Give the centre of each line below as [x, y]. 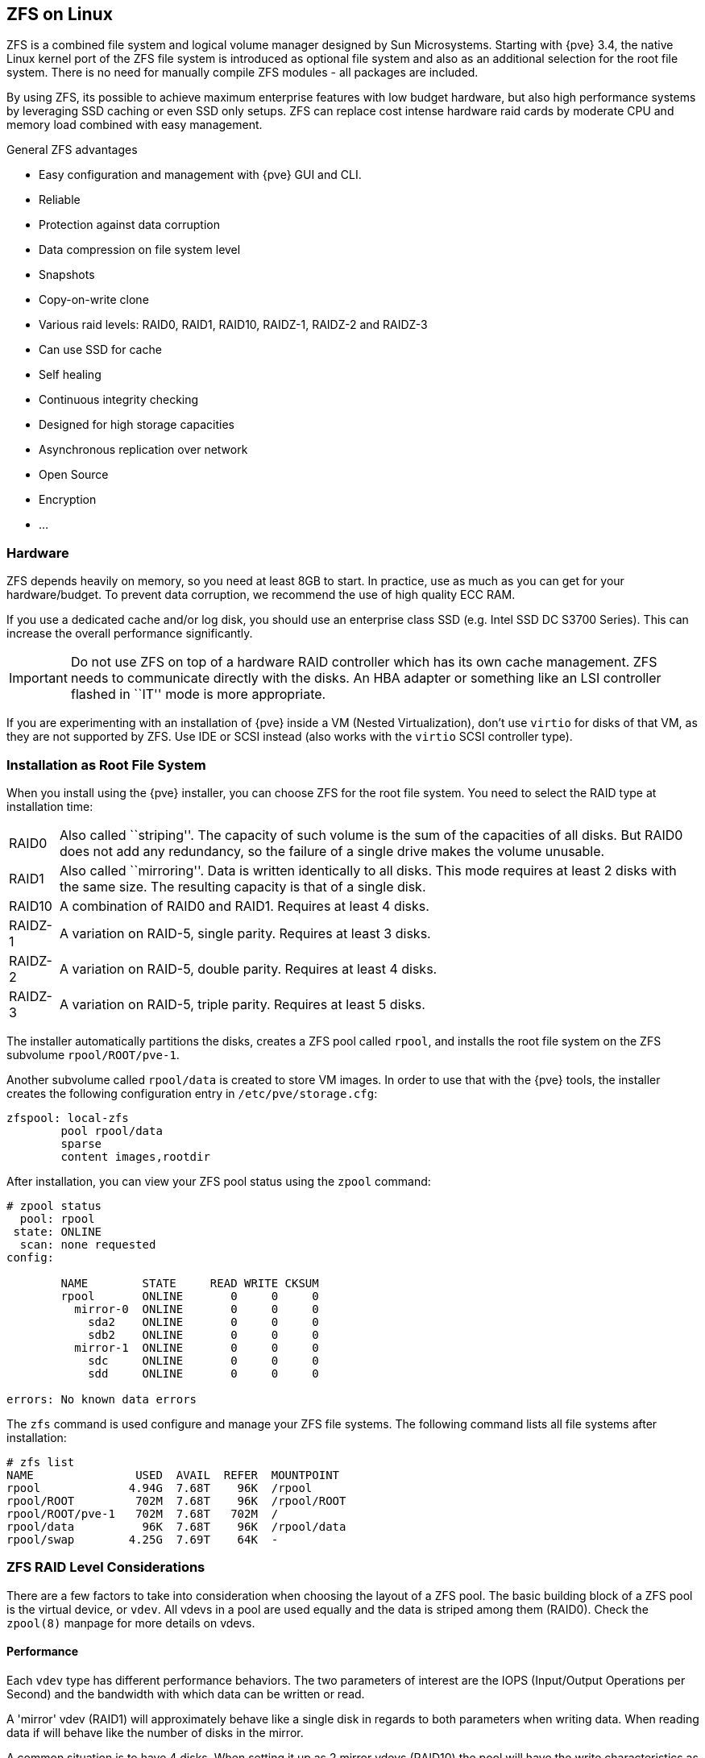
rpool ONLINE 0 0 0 [190, 1296]
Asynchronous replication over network [143, 450]
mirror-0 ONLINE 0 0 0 [197, 1309]
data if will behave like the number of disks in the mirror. [155, 1732]
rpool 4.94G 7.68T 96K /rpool [160, 1488]
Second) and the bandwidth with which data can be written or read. [186, 1694]
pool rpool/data [112, 1130]
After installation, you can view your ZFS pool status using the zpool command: [219, 1181]
